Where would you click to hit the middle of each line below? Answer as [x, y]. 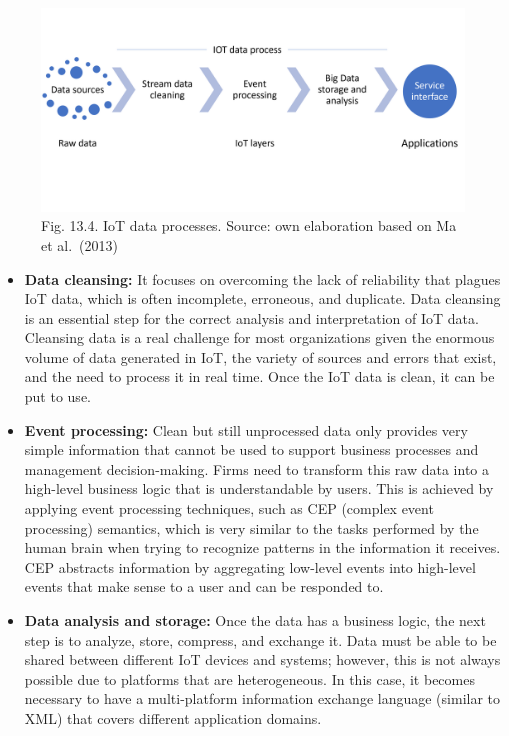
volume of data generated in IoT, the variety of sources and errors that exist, [260, 356]
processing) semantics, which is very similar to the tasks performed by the [251, 527]
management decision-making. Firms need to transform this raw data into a [256, 468]
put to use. [57, 396]
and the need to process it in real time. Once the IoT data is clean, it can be [259, 376]
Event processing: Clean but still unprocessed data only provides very [246, 429]
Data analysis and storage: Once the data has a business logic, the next [255, 620]
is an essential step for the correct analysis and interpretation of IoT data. [251, 317]
